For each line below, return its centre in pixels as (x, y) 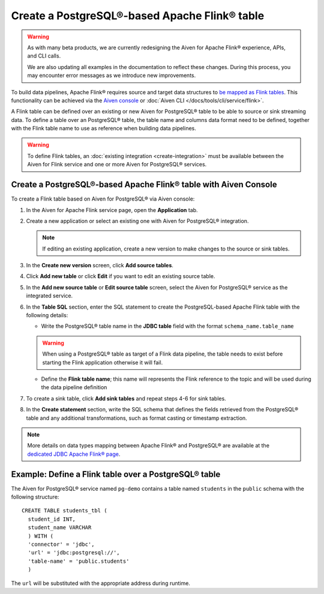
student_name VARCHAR (60, 528)
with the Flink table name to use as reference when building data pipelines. (103, 129)
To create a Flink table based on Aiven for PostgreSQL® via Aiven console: (103, 199)
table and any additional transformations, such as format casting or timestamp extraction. (136, 418)
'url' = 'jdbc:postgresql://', (74, 553)
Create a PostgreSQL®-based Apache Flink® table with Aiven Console (144, 185)
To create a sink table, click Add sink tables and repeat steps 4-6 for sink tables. (126, 398)
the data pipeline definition (74, 387)
